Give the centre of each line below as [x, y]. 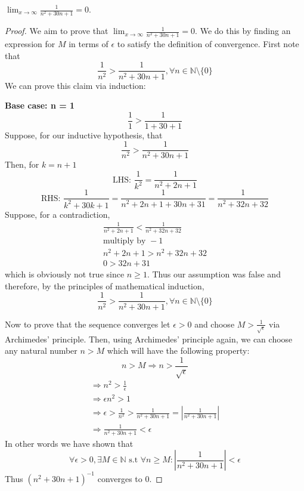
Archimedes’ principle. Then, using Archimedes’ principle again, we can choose [149, 339]
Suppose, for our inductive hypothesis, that [84, 135]
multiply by [124, 241]
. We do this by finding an [243, 31]
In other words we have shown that [69, 443]
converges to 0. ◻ [130, 478]
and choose [215, 324]
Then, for [22, 164]
